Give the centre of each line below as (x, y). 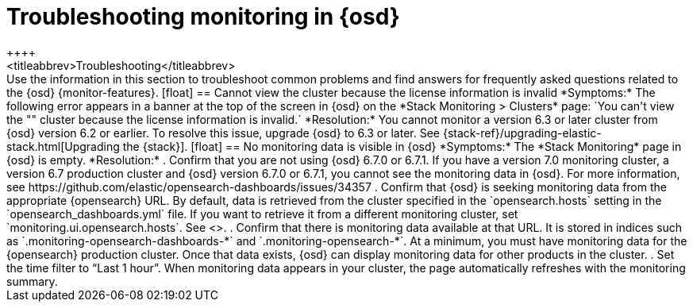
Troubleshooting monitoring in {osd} (203, 17)
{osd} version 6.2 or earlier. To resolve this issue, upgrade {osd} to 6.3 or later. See (223, 133)
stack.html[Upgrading (63, 146)
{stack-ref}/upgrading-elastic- (522, 133)
